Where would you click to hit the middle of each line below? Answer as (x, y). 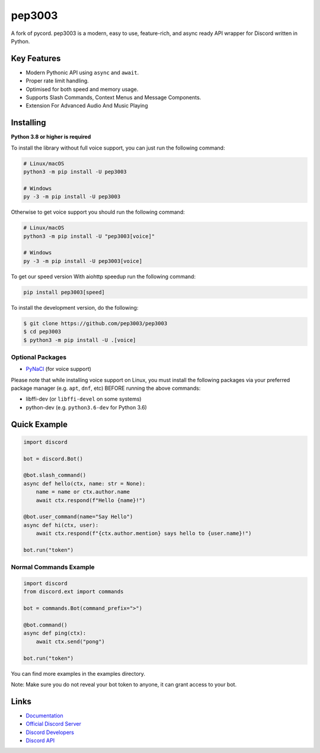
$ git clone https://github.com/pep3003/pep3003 (95, 323)
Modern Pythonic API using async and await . (82, 72)
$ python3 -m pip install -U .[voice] (80, 340)
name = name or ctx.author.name (83, 492)
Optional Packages (39, 357)
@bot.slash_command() (55, 475)
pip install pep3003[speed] (64, 292)
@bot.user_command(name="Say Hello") (78, 517)
